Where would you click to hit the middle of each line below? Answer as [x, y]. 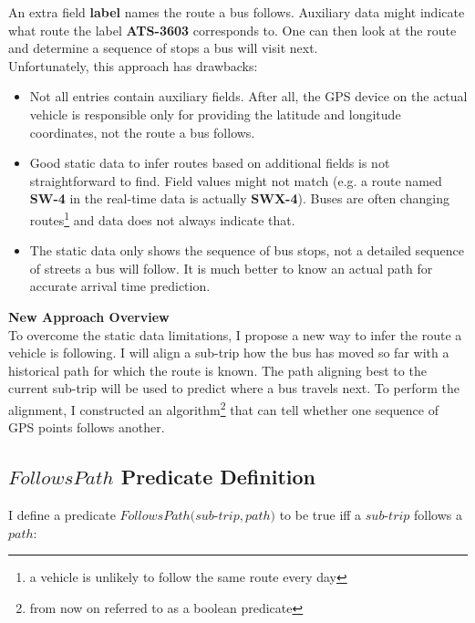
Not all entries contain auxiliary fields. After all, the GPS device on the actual [248, 96]
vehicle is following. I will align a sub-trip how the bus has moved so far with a [229, 353]
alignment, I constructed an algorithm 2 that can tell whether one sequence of [223, 408]
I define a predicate [62, 514]
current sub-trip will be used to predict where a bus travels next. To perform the [234, 388]
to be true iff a [320, 514]
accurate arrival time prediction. [120, 286]
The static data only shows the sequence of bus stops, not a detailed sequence [247, 250]
